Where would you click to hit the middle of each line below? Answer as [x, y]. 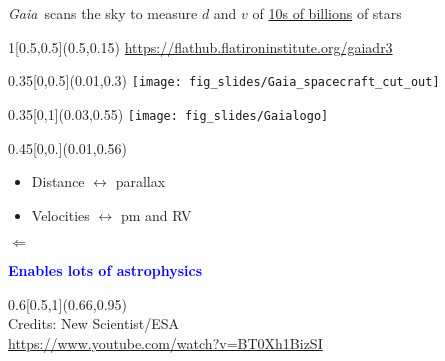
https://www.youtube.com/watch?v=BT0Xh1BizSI [165, 343]
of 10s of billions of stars [327, 13]
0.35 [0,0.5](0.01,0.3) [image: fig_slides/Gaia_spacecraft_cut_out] [224, 80]
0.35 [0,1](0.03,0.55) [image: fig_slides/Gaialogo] [168, 113]
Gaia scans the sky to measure [103, 13]
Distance [58, 181]
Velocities [60, 214]
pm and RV [156, 214]
